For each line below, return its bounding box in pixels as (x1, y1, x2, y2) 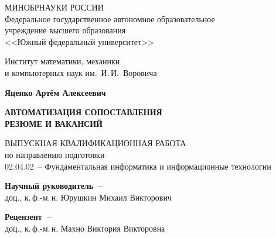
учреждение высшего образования (5, 24, 126, 36)
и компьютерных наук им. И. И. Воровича (5, 66, 157, 78)
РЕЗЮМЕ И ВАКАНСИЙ (5, 117, 103, 129)
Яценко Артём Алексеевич (5, 86, 106, 98)
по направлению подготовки (5, 148, 105, 160)
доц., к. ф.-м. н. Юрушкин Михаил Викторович (5, 191, 172, 203)
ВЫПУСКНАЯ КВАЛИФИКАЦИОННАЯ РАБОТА (5, 137, 186, 149)
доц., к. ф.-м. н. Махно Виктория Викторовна (5, 222, 165, 234)
